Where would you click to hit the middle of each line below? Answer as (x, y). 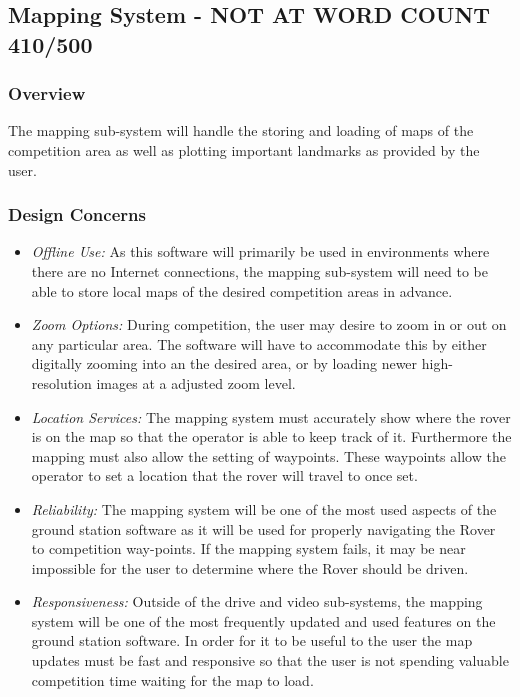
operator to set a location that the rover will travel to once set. (224, 475)
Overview (47, 93)
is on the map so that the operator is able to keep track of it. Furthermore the (271, 436)
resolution (61, 382)
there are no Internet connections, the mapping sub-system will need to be (259, 270)
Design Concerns (77, 214)
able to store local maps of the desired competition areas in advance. (242, 290)
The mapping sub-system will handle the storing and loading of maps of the (241, 130)
